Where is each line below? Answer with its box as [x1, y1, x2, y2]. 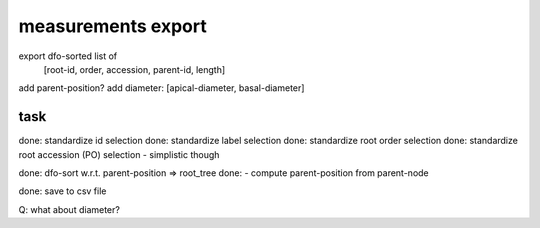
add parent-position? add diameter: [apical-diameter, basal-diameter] [18, 82, 305, 94]
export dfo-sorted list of [18, 50, 118, 62]
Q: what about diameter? [18, 203, 120, 215]
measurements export [18, 15, 207, 37]
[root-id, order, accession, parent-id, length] [43, 63, 226, 75]
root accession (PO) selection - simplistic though [18, 148, 220, 160]
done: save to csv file [18, 185, 107, 197]
